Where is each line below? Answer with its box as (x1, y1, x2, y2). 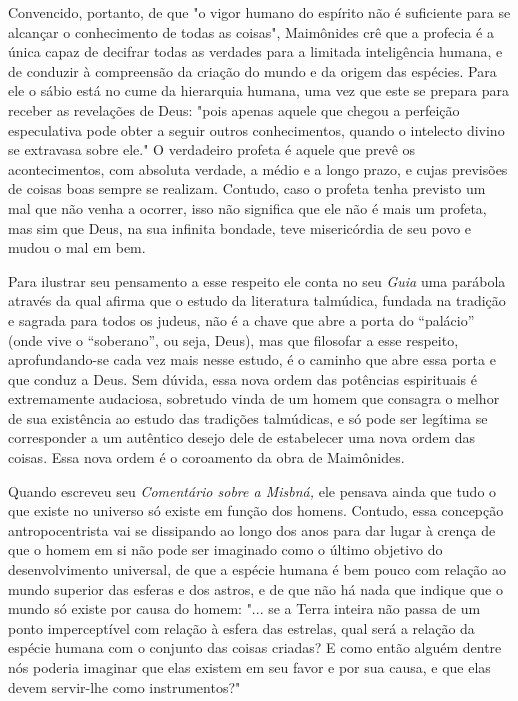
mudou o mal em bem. (8, 237, 146, 258)
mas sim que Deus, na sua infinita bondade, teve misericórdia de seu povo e (8, 217, 472, 238)
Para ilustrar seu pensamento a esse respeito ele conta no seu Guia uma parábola (8, 270, 506, 291)
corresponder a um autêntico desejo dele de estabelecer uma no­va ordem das (8, 427, 476, 448)
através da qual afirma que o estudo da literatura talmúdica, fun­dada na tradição (8, 290, 506, 311)
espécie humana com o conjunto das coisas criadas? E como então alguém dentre (8, 637, 502, 658)
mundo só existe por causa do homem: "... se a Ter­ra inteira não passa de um (8, 598, 481, 619)
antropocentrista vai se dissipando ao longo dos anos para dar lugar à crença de (8, 519, 496, 540)
